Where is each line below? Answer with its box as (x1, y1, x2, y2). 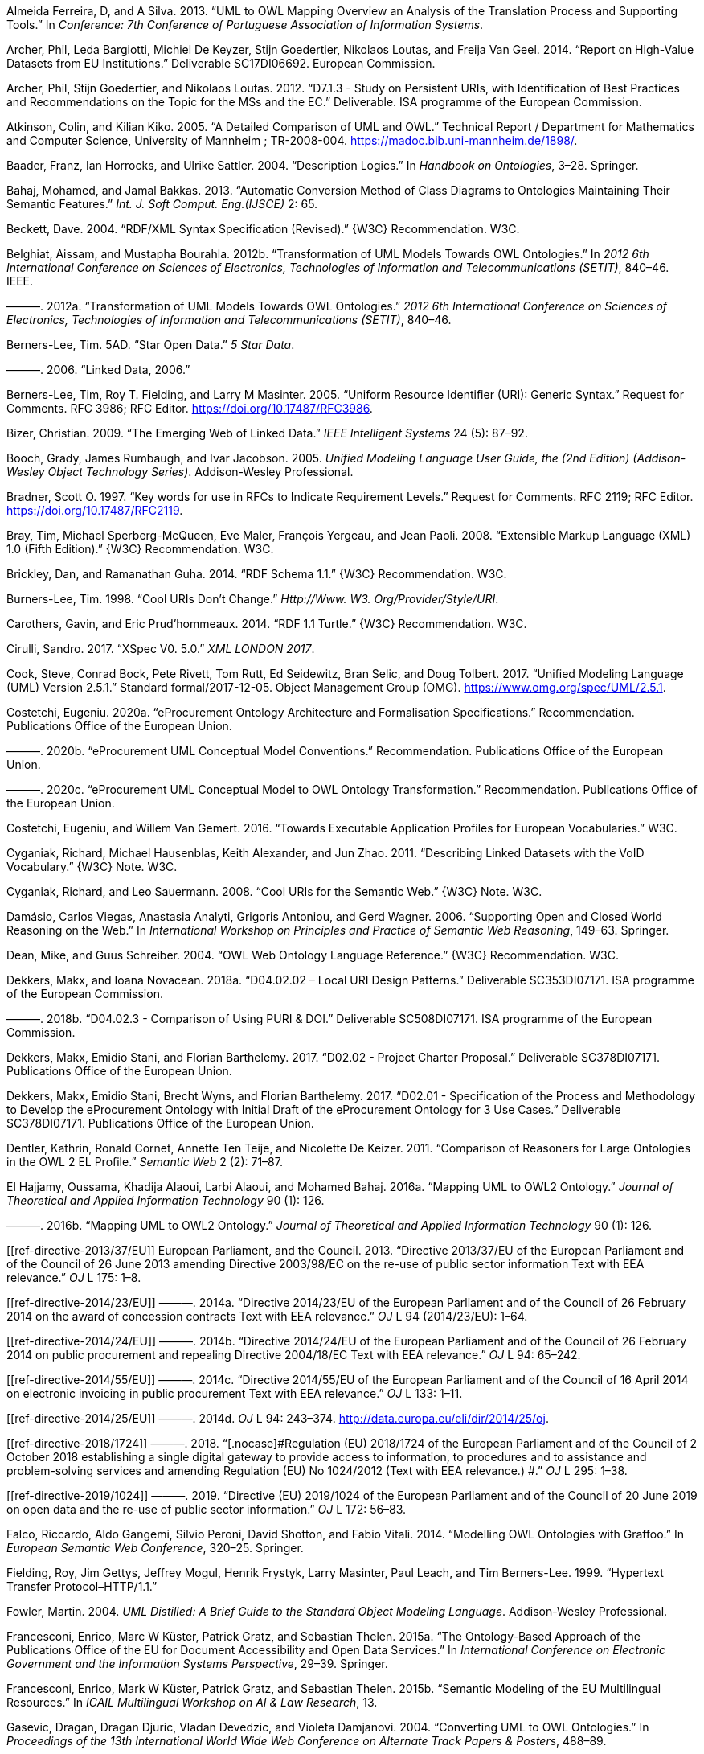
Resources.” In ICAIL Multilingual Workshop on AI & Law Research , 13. (6, 1695, 378, 1709)
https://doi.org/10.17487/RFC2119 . (6, 503, 183, 517)
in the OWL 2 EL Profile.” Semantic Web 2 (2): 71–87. (6, 1155, 283, 1169)
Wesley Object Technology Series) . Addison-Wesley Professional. (6, 465, 354, 479)
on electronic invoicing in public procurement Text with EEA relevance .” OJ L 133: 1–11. (6, 1386, 463, 1400)
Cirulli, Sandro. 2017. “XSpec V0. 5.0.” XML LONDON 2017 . (6, 642, 315, 655)
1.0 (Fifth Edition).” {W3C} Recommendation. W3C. (6, 542, 274, 556)
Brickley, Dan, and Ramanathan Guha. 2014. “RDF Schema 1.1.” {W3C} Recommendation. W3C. (6, 567, 507, 581)
